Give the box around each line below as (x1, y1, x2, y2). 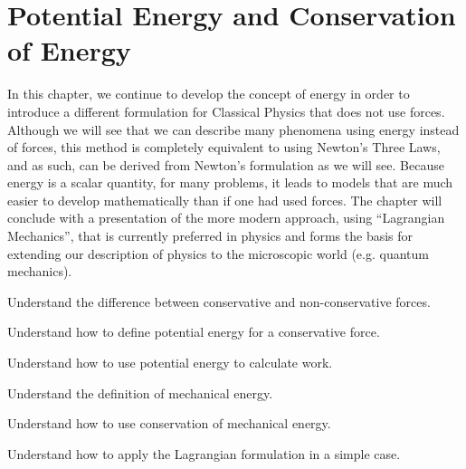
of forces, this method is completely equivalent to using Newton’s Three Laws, (7, 138, 441, 157)
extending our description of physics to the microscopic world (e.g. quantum (7, 244, 429, 263)
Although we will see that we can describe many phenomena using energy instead (7, 120, 460, 139)
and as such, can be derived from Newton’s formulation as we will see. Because (7, 155, 444, 174)
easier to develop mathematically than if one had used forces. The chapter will (7, 190, 442, 209)
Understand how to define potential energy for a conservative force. (7, 322, 380, 341)
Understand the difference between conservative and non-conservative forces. (7, 292, 431, 311)
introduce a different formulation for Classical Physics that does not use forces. (7, 101, 445, 120)
